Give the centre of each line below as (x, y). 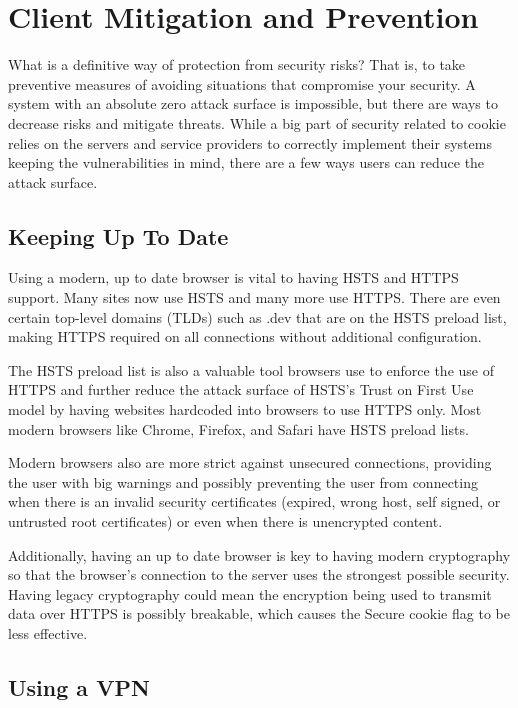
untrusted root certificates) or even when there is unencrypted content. (225, 521)
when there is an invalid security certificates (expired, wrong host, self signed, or (254, 501)
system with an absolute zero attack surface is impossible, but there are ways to (253, 103)
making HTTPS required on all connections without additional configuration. (245, 336)
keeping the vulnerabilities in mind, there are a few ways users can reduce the (246, 162)
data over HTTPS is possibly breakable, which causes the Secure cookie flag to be (259, 613)
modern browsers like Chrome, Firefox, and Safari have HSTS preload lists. (238, 428)
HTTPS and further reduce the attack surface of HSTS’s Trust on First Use (241, 389)
